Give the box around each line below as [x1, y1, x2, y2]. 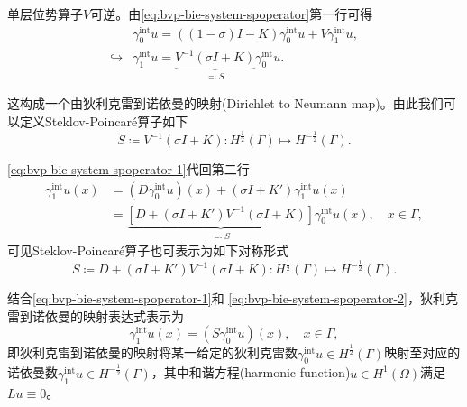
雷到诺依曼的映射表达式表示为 [7, 306, 184, 325]
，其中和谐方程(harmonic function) [151, 363, 351, 382]
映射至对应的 [384, 343, 461, 362]
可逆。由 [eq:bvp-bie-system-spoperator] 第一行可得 [90, 5, 373, 23]
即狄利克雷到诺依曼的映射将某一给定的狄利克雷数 [7, 343, 298, 362]
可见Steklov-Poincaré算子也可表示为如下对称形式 [7, 241, 289, 260]
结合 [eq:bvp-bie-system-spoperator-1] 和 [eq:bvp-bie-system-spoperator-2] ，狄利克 [7, 289, 458, 308]
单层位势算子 [7, 5, 83, 23]
